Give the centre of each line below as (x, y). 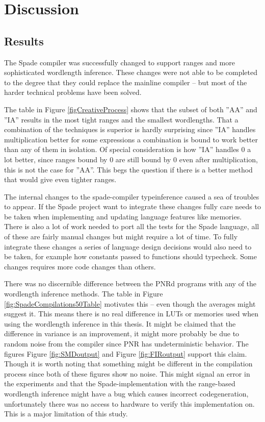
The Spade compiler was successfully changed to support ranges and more (120, 62)
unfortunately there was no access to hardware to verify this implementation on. (129, 403)
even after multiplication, (218, 159)
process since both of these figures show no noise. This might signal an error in (127, 373)
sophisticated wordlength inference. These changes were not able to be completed (131, 72)
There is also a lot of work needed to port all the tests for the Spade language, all (132, 226)
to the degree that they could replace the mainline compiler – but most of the (126, 82)
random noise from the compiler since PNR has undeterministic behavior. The (126, 344)
